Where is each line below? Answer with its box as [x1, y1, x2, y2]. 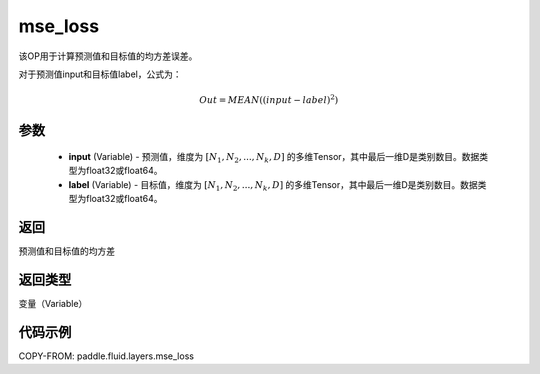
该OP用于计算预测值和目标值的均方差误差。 [18, 50, 198, 62]
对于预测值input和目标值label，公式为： [18, 68, 182, 80]
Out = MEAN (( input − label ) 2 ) [199, 93, 339, 106]
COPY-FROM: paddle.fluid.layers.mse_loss [18, 350, 195, 362]
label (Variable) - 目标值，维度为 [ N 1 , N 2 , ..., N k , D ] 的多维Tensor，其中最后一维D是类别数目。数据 [68, 178, 479, 193]
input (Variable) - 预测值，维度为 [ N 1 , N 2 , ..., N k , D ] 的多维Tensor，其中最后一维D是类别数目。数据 [68, 150, 480, 165]
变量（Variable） [18, 297, 88, 309]
